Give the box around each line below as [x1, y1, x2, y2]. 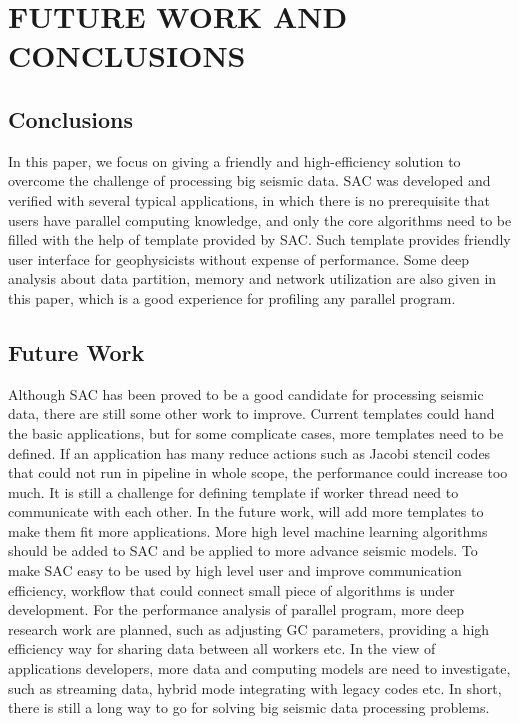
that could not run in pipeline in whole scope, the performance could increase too [8, 462, 508, 483]
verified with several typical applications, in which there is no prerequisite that [8, 189, 490, 210]
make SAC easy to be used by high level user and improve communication [8, 560, 462, 581]
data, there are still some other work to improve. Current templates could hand [8, 403, 495, 424]
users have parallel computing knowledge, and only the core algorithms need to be [8, 209, 512, 230]
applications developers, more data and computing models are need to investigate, [8, 658, 511, 679]
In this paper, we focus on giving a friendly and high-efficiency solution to [8, 150, 461, 171]
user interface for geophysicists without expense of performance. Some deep [8, 248, 470, 269]
